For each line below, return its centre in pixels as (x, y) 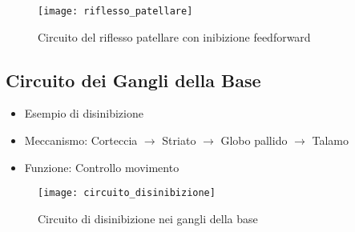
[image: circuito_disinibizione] (127, 193)
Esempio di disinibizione (84, 113)
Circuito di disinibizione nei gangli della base (148, 218)
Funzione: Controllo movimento (102, 167)
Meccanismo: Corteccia (81, 140)
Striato (179, 140)
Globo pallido (254, 140)
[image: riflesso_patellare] (115, 11)
